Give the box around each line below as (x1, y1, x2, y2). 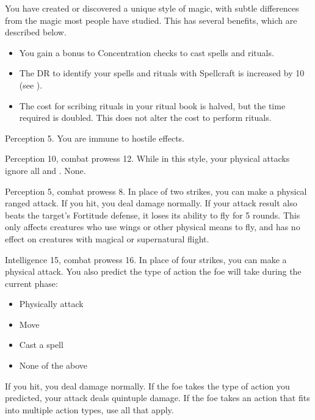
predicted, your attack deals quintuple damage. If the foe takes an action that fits (5, 391, 310, 404)
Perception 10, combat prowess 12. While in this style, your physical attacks (5, 152, 290, 165)
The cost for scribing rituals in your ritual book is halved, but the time (19, 99, 286, 112)
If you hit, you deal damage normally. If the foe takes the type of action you (5, 379, 290, 392)
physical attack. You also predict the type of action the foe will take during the (5, 265, 302, 278)
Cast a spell (19, 338, 63, 351)
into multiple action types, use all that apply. (5, 403, 174, 416)
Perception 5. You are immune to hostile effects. (5, 131, 184, 144)
